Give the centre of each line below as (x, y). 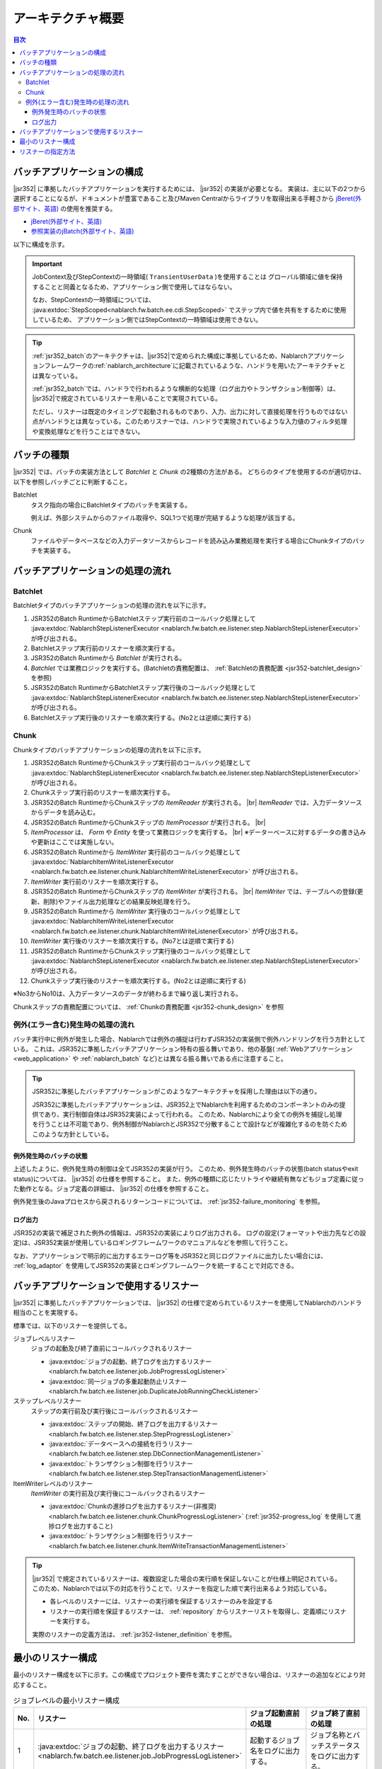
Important (47, 264)
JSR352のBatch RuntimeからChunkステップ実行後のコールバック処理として (141, 951)
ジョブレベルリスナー (44, 1339)
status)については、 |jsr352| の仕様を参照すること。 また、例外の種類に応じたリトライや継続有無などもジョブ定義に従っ (189, 1179)
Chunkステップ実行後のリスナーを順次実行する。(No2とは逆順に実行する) (139, 981)
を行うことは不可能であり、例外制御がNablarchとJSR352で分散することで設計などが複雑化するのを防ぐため (190, 1124)
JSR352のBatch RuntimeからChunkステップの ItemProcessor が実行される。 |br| (148, 822)
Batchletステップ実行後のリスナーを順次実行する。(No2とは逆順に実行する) (141, 718)
